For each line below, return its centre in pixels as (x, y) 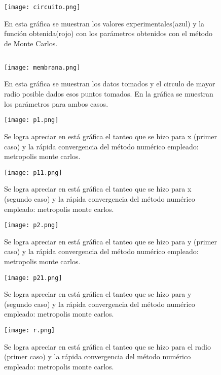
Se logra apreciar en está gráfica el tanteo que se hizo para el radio (107, 346)
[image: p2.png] (31, 225)
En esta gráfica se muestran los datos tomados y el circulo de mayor (110, 84)
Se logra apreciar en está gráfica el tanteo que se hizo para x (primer (110, 136)
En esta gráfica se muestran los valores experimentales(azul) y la (104, 23)
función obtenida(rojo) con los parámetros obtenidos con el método (108, 33)
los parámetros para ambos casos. (56, 103)
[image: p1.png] (31, 120)
